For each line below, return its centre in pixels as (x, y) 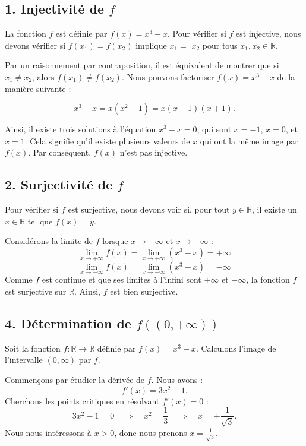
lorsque (115, 241)
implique (151, 45)
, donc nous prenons (151, 432)
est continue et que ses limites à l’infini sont (122, 279)
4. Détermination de (68, 323)
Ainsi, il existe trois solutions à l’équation (81, 129)
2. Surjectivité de (59, 184)
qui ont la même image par (249, 140)
